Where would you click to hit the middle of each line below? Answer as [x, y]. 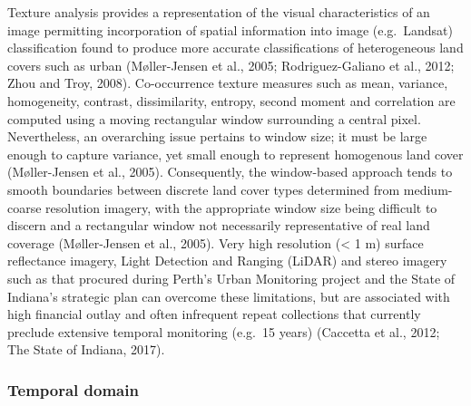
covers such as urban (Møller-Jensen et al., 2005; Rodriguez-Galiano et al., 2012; [231, 65]
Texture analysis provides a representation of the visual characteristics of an [219, 12]
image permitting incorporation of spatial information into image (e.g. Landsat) [230, 29]
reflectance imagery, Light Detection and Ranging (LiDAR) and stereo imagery [227, 261]
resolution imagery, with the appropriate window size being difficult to [241, 207]
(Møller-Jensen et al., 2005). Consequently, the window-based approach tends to [230, 172]
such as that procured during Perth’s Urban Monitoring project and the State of [231, 278]
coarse [25, 207]
